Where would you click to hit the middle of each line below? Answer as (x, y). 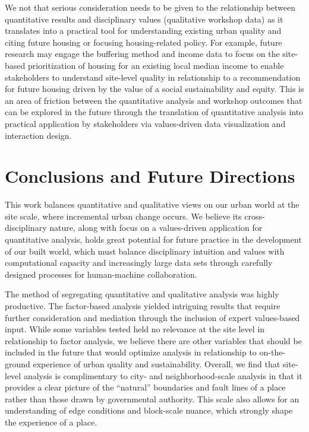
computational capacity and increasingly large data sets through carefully (139, 263)
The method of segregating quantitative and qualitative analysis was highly (142, 294)
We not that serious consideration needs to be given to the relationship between (150, 7)
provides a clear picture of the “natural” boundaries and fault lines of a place (145, 387)
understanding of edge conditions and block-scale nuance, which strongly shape (149, 410)
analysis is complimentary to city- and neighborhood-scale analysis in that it (163, 375)
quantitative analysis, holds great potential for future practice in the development (153, 239)
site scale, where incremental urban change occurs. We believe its (123, 216)
